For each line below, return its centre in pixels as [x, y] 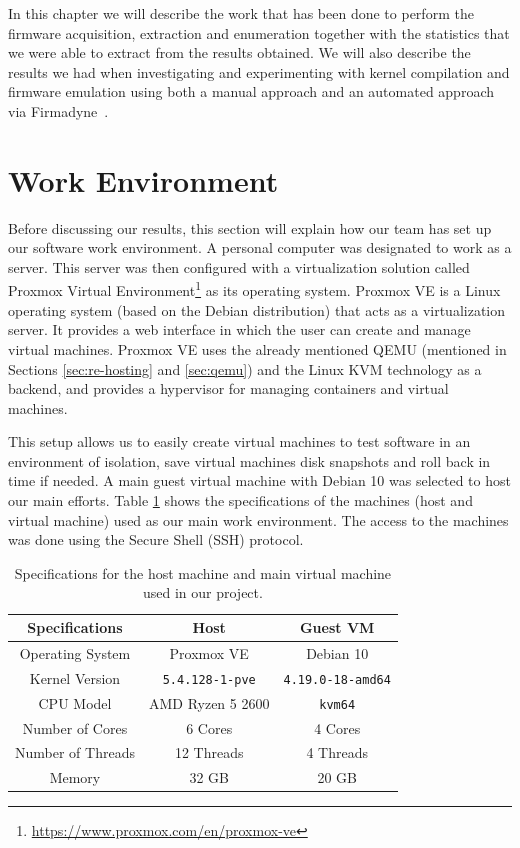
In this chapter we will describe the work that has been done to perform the [241, 13]
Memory [75, 777]
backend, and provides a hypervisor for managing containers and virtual [228, 388]
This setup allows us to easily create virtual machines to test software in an [239, 441]
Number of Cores [75, 727]
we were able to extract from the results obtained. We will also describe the [239, 52]
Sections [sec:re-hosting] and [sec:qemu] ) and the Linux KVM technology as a [245, 368]
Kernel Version [75, 677]
